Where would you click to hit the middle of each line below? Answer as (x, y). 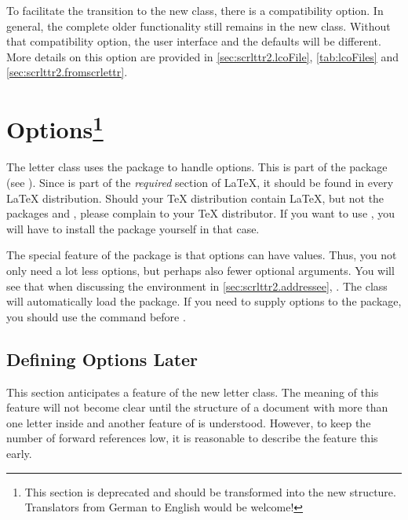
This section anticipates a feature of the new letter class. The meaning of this (193, 392)
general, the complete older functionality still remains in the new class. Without (199, 26)
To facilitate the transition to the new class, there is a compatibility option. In (195, 10)
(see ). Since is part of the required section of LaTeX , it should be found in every (200, 183)
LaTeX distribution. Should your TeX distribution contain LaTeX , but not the (195, 198)
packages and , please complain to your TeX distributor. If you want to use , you (201, 213)
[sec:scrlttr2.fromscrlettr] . (67, 72)
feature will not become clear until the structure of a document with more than (197, 407)
